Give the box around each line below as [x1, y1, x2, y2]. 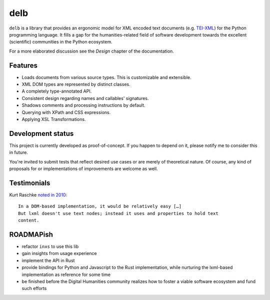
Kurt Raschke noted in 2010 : [9, 191, 67, 197]
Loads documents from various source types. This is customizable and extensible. [21, 74, 191, 80]
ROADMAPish [9, 230, 53, 238]
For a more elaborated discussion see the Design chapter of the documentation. [9, 48, 174, 54]
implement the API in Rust [21, 257, 75, 263]
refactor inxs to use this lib [21, 243, 79, 249]
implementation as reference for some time [21, 271, 111, 277]
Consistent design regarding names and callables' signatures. [21, 95, 149, 101]
